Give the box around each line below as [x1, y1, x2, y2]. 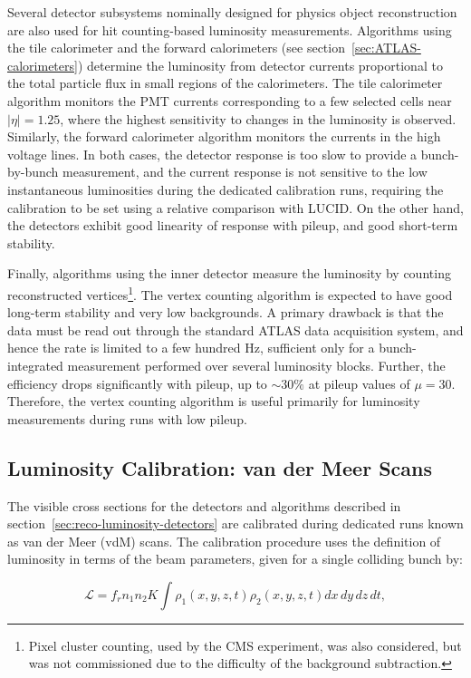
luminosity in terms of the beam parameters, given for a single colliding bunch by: [7, 549, 463, 568]
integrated [7, 355, 63, 374]
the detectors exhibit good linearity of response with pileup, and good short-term [7, 216, 458, 235]
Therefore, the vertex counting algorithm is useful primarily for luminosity [7, 392, 420, 411]
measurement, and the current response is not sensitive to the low [62, 162, 428, 181]
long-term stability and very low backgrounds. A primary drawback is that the [7, 303, 444, 322]
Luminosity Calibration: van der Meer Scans [7, 453, 433, 481]
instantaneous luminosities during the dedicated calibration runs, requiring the [7, 179, 444, 199]
